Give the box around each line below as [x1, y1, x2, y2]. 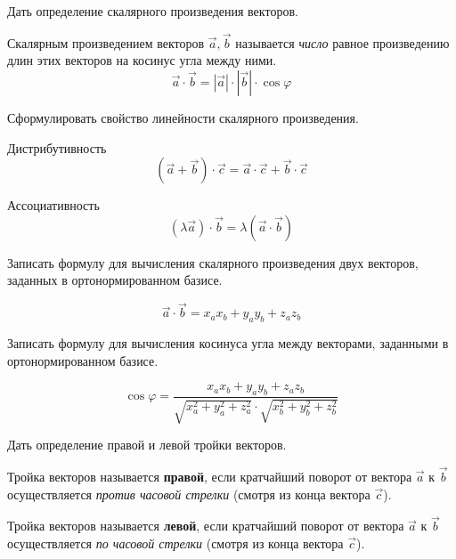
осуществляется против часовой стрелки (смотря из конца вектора [7, 484, 370, 503]
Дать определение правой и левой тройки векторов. [7, 435, 287, 454]
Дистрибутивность [7, 138, 107, 157]
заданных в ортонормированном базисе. [7, 271, 223, 289]
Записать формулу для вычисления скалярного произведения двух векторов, [7, 253, 419, 271]
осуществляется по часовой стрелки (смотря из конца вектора [7, 533, 344, 552]
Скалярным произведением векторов [7, 33, 205, 52]
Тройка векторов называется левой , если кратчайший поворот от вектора [7, 516, 404, 535]
